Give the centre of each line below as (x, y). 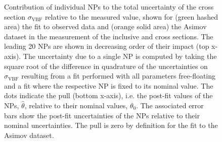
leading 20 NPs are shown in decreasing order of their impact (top (107, 46)
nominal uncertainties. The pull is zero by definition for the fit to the (111, 125)
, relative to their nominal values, (76, 105)
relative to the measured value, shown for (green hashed (131, 16)
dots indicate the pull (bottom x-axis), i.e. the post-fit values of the (108, 95)
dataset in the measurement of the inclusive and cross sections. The (109, 36)
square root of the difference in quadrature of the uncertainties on (106, 66)
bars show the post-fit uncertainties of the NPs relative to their (102, 115)
